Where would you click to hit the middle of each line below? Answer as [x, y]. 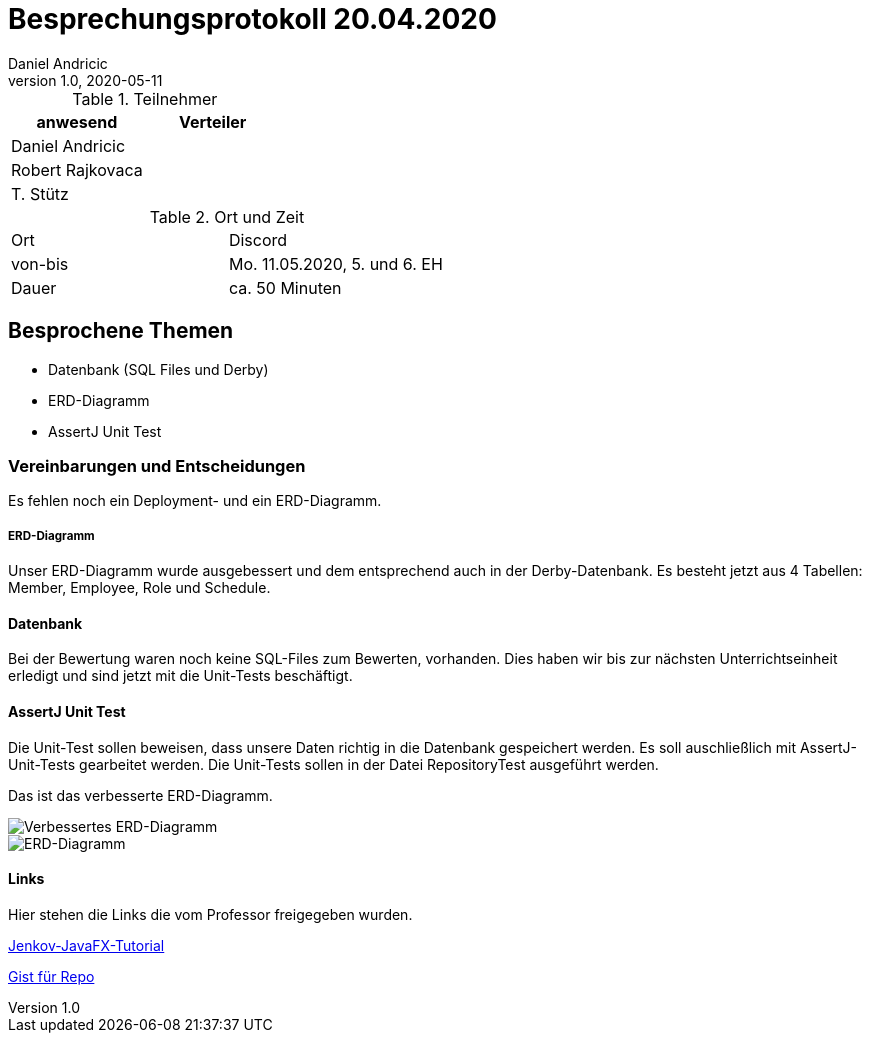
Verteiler [212, 121]
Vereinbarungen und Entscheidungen [157, 465]
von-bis [40, 263]
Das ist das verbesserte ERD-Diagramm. [140, 795]
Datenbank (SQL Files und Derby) [158, 369]
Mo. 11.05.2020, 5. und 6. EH [335, 263]
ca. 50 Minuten [285, 287]
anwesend [77, 121]
